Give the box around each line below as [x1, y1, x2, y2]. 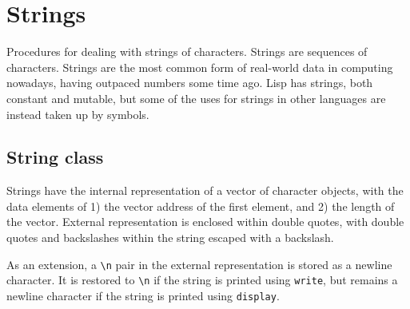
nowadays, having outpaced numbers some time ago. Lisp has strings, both [6, 74, 373, 91]
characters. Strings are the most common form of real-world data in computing [6, 58, 393, 75]
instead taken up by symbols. [6, 105, 149, 122]
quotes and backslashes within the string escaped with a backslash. [6, 229, 334, 246]
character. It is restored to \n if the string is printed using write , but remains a [6, 271, 398, 288]
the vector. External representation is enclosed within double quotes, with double [6, 213, 404, 230]
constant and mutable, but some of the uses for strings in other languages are [6, 89, 386, 106]
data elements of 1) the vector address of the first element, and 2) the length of [6, 197, 395, 214]
